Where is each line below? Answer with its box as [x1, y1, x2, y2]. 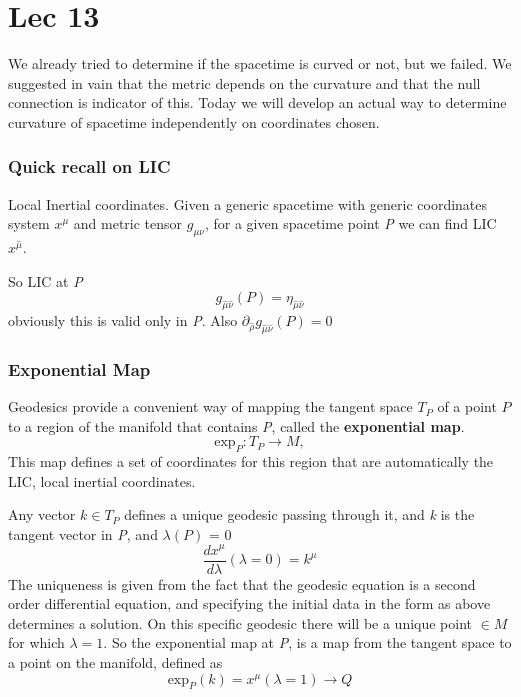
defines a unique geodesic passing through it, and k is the [124, 504, 475, 525]
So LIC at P [8, 270, 83, 291]
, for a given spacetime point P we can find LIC [204, 213, 497, 234]
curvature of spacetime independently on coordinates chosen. [8, 111, 380, 132]
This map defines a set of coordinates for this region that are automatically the [8, 451, 494, 472]
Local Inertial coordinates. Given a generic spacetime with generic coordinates [8, 193, 488, 214]
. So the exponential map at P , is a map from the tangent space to [103, 632, 512, 653]
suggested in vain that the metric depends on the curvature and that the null [8, 72, 481, 93]
